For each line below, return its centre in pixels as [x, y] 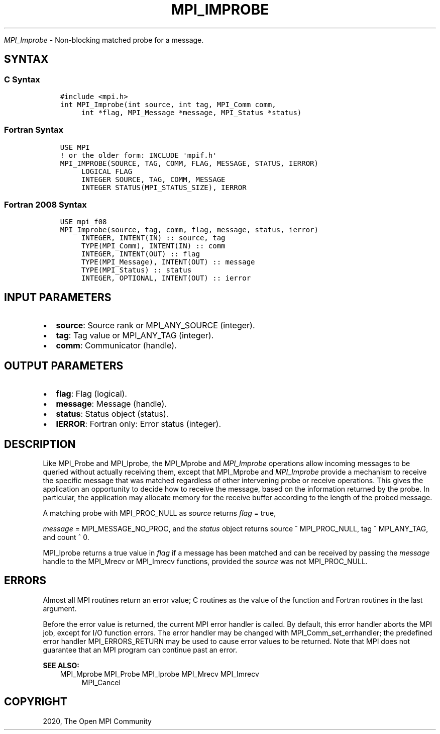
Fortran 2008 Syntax [45, 205]
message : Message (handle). [111, 404]
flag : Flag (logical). [91, 394]
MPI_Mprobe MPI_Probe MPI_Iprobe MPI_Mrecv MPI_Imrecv [159, 674]
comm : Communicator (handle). [116, 346]
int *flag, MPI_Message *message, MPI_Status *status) [191, 112]
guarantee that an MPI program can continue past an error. [140, 650]
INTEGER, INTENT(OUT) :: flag [140, 254]
